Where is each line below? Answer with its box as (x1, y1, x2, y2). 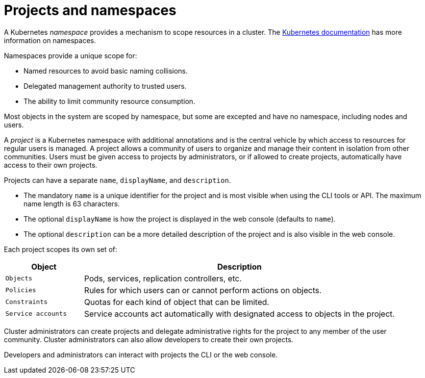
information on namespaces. (4, 36, 96, 45)
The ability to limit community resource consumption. (24, 97, 196, 105)
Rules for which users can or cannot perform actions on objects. (84, 285, 322, 295)
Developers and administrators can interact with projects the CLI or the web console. (4, 350, 278, 359)
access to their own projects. (4, 160, 98, 169)
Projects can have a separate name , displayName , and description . (4, 176, 231, 184)
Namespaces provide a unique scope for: (4, 51, 137, 60)
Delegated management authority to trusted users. (24, 81, 187, 90)
